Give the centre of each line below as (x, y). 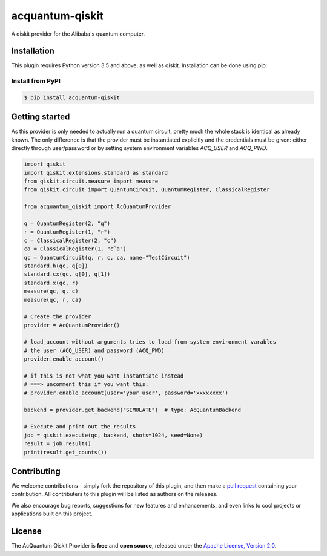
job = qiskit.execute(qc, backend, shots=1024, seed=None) (113, 435)
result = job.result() (58, 444)
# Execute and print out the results (80, 427)
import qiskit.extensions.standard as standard (96, 173)
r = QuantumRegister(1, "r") (67, 232)
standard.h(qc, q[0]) (56, 266)
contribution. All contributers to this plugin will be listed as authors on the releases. (114, 494)
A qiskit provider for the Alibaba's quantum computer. (78, 34)
